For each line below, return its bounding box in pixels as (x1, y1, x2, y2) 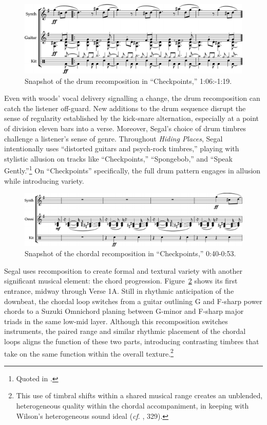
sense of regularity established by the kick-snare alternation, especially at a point (4, 113, 259, 123)
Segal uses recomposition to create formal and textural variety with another (4, 265, 243, 276)
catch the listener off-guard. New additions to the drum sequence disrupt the (4, 102, 246, 113)
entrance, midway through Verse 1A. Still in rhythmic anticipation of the (4, 286, 234, 296)
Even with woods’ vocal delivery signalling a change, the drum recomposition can (4, 93, 260, 103)
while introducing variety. (4, 175, 84, 186)
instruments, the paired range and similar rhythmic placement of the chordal (4, 326, 246, 337)
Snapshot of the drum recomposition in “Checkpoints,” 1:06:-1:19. (25, 75, 232, 86)
